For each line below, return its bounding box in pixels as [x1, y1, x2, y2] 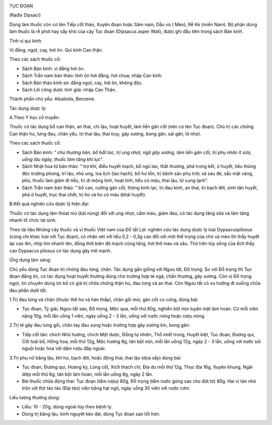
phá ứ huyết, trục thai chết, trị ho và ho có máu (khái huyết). [22, 192, 147, 198]
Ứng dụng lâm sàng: [9, 257, 51, 263]
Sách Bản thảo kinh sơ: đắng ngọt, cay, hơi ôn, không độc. [22, 80, 143, 86]
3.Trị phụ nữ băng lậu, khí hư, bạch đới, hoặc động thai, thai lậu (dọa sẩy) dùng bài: [9, 354, 182, 360]
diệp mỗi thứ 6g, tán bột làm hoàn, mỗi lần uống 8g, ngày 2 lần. [22, 371, 154, 377]
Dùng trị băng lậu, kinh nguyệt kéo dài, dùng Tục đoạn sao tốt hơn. [22, 411, 161, 417]
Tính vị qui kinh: [9, 38, 42, 44]
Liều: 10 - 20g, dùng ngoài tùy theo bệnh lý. [22, 404, 113, 410]
